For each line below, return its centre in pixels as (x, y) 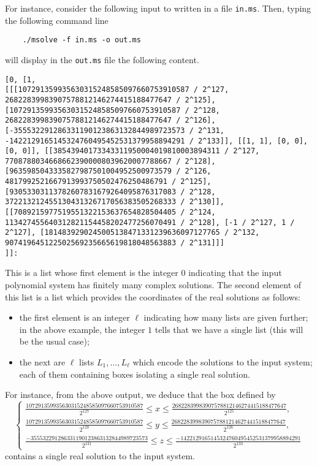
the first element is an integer (74, 317)
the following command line (57, 20)
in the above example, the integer (82, 329)
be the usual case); (54, 341)
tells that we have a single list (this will (229, 329)
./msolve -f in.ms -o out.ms (82, 40)
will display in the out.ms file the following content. (102, 59)
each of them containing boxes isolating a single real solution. (135, 374)
